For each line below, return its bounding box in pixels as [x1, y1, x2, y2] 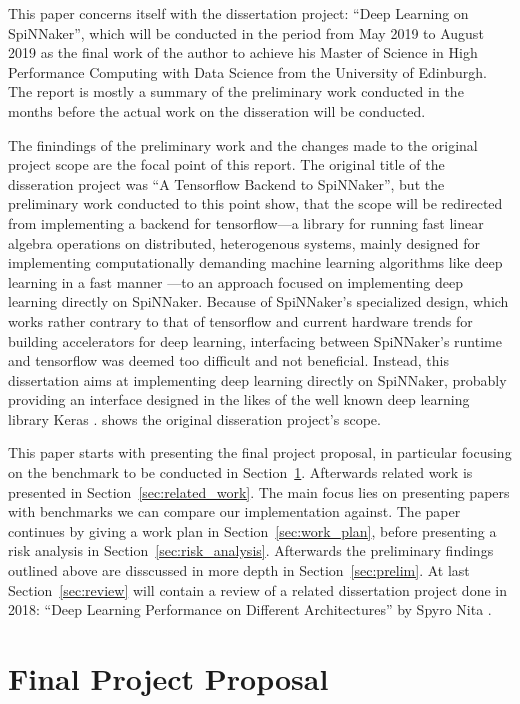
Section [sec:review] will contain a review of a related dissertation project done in [8, 579, 507, 600]
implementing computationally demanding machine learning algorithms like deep [8, 252, 503, 273]
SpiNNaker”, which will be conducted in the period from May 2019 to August [8, 22, 484, 43]
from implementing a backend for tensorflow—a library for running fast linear [8, 212, 484, 233]
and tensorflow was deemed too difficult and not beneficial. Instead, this [8, 350, 449, 371]
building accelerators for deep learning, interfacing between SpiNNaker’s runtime [8, 330, 502, 351]
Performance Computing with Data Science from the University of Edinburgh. [8, 61, 487, 82]
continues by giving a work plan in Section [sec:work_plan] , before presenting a [8, 520, 497, 541]
